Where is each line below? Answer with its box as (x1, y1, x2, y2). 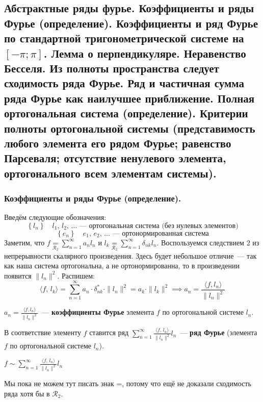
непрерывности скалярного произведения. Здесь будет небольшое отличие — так (4, 250, 257, 261)
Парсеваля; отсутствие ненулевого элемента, (4, 150, 226, 166)
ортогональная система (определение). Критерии (4, 105, 248, 121)
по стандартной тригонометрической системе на (4, 30, 244, 46)
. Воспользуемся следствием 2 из (156, 237, 259, 247)
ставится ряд (89, 327, 129, 338)
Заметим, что (4, 237, 45, 247)
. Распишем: (57, 270, 95, 281)
